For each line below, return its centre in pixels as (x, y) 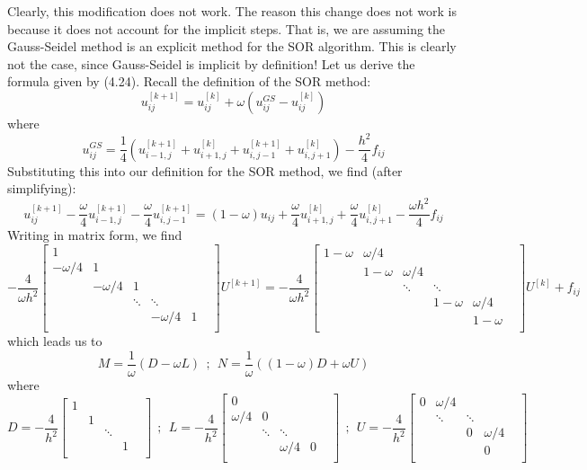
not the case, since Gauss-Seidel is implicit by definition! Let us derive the (211, 63)
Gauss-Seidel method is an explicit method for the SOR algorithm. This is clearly (232, 46)
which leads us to (55, 341)
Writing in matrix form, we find (95, 235)
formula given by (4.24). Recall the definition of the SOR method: (189, 81)
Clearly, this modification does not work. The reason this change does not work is (232, 11)
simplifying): (42, 188)
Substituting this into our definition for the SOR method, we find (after (205, 170)
